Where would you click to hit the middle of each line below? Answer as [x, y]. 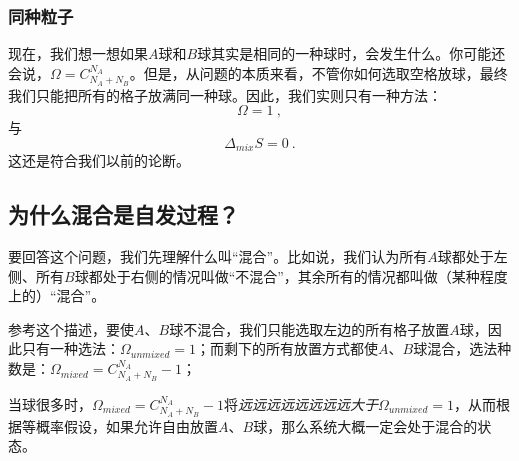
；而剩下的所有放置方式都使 [287, 348]
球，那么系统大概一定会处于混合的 [365, 425]
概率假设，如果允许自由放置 [126, 425]
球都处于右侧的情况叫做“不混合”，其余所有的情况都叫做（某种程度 [291, 275]
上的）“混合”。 [57, 295]
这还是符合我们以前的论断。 [99, 160]
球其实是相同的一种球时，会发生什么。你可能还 [351, 53]
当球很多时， [50, 403]
